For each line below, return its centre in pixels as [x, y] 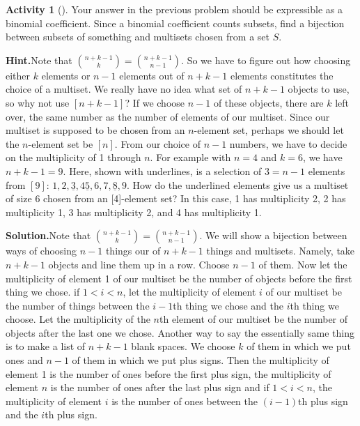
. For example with [190, 157]
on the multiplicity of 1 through [73, 157]
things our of [133, 251]
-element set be [61, 143]
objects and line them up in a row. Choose [139, 264]
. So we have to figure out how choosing [266, 60]
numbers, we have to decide [288, 143]
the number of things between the [78, 305]
